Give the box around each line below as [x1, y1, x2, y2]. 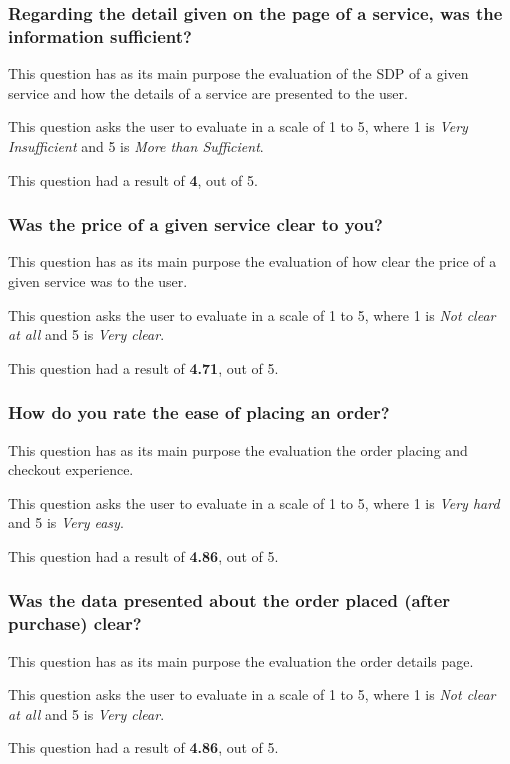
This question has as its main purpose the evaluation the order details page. [8, 650, 474, 671]
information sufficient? [8, 23, 192, 48]
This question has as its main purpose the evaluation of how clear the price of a [8, 251, 497, 272]
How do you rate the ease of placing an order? [8, 400, 390, 425]
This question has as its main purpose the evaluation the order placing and [8, 439, 468, 460]
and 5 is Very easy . [8, 512, 124, 533]
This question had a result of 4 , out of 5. [8, 169, 258, 190]
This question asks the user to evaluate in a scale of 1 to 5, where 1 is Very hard [8, 492, 500, 513]
